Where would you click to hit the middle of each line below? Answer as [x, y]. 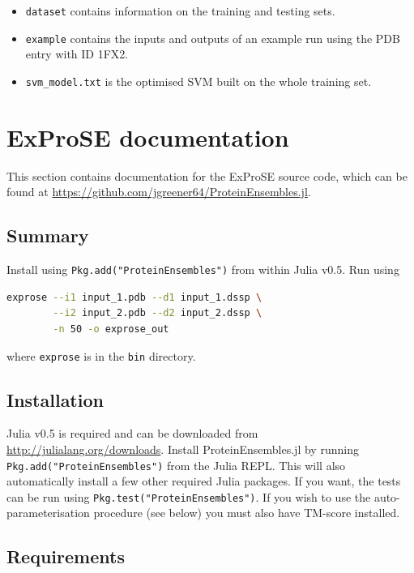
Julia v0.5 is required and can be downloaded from [132, 433]
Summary [48, 235]
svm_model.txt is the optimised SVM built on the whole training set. [198, 81]
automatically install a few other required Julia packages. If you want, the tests [204, 481]
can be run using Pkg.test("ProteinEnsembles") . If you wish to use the [189, 496]
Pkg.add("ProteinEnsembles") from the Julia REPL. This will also [176, 465]
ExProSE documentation [148, 137]
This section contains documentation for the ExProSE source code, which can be [207, 175]
